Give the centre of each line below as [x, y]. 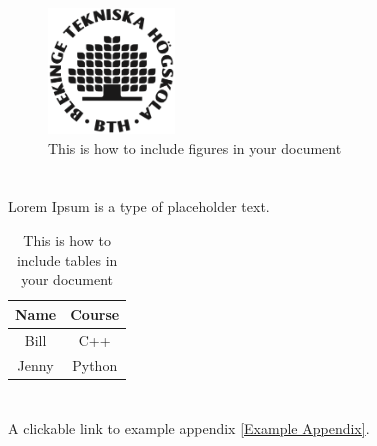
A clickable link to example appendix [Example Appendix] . [189, 427]
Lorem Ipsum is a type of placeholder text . [139, 206]
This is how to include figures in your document [195, 147]
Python [95, 364]
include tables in [67, 259]
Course [95, 313]
